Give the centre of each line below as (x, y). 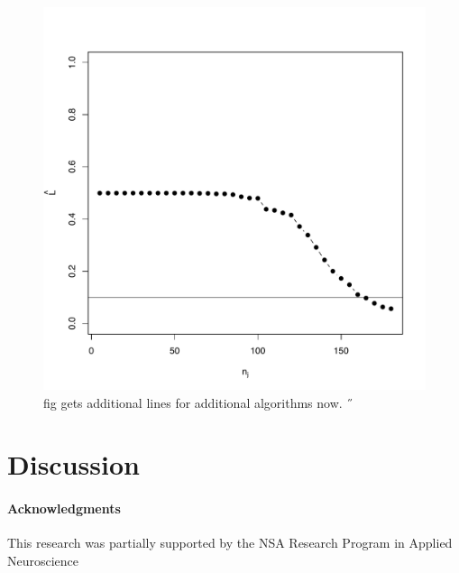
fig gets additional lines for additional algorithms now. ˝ (198, 402)
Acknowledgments (64, 508)
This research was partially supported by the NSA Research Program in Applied (230, 543)
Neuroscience (43, 560)
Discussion (73, 464)
